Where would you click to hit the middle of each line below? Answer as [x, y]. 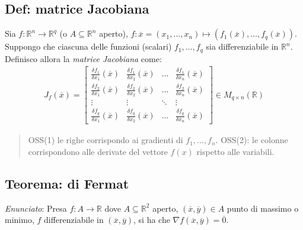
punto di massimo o [263, 208]
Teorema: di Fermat [67, 183]
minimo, [20, 220]
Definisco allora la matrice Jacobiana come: [83, 58]
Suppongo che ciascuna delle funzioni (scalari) [88, 46]
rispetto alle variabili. [235, 151]
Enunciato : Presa [36, 208]
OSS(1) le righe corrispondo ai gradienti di [106, 140]
